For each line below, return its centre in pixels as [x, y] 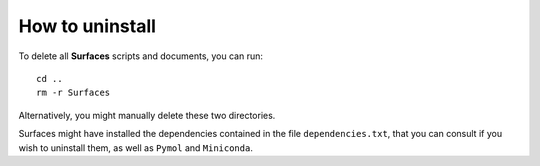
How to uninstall [87, 26]
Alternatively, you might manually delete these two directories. [147, 115]
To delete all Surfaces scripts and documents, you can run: [141, 56]
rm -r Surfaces [73, 93]
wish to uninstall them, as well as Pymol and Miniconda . [136, 147]
